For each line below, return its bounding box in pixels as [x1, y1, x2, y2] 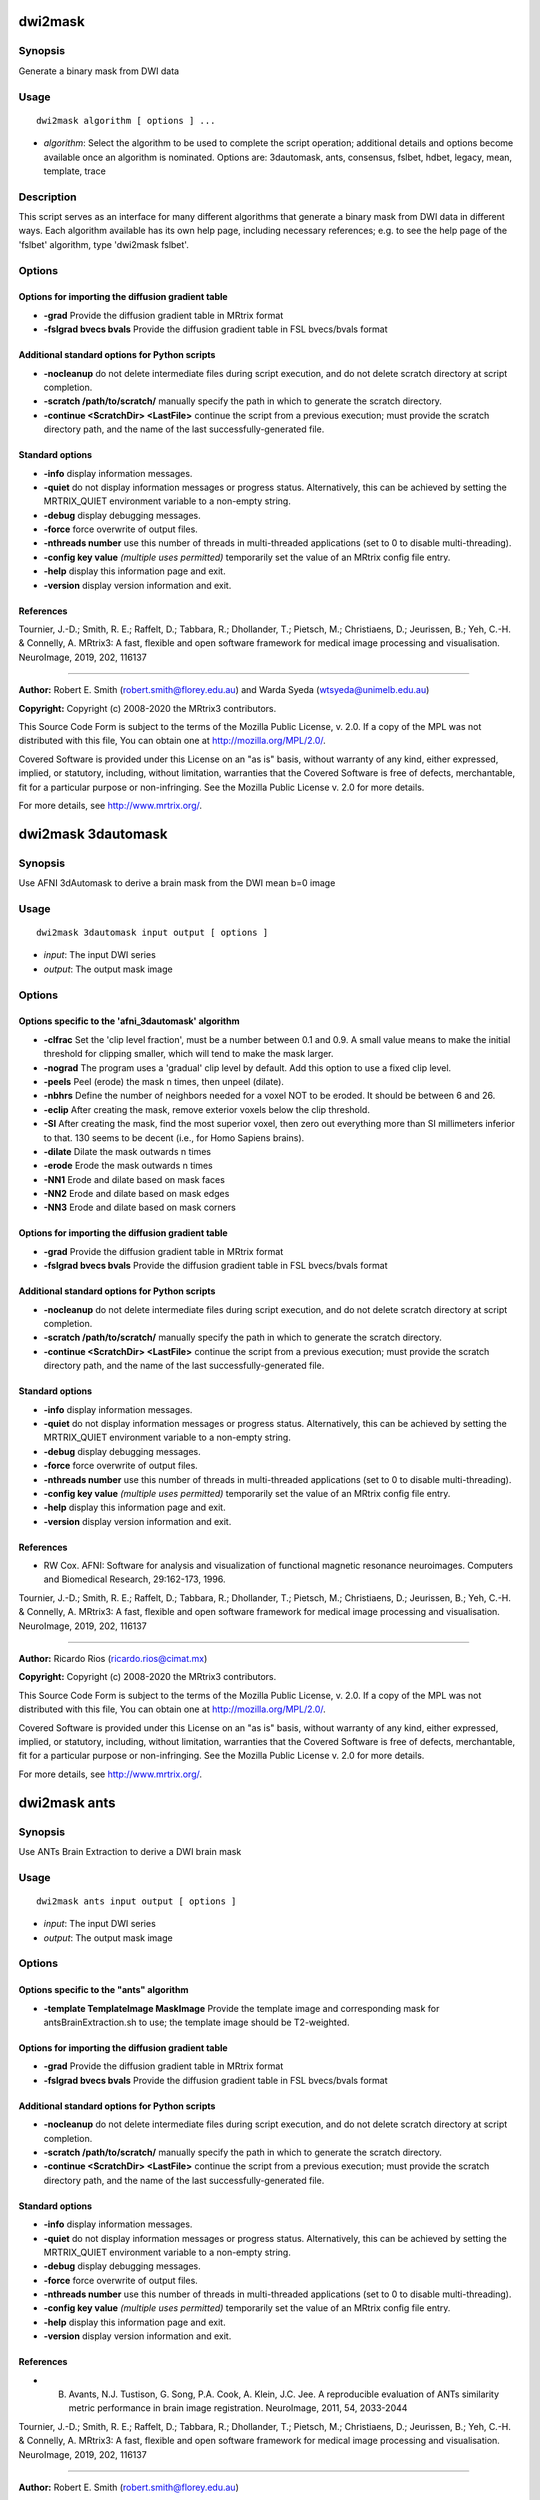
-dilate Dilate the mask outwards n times [43, 1145, 212, 1157]
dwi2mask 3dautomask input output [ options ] [36, 927, 269, 939]
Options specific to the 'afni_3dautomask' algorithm [18, 1015, 240, 1027]
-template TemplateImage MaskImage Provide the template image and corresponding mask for [43, 2002, 440, 2014]
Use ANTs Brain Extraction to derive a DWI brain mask [18, 1845, 242, 1857]
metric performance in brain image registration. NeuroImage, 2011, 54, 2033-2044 [68, 2402, 408, 2414]
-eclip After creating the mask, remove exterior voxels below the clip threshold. [43, 1103, 370, 1115]
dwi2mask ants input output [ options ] [36, 1895, 237, 1907]
